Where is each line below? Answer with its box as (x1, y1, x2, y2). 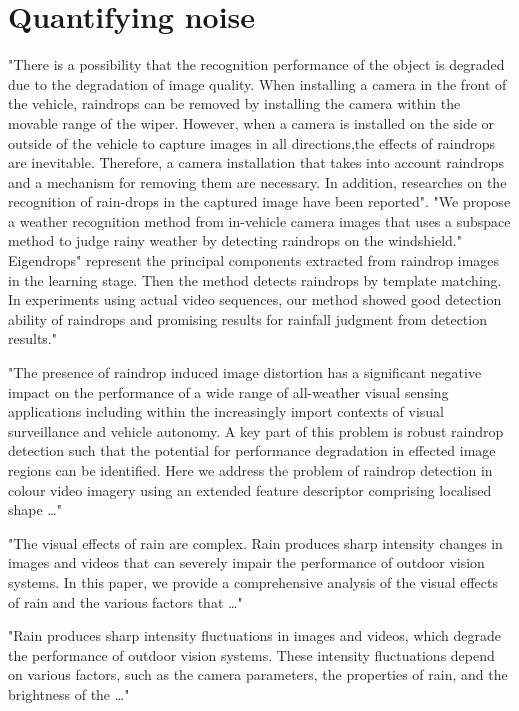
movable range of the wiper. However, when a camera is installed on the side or (8, 112, 495, 133)
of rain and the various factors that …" (8, 591, 243, 612)
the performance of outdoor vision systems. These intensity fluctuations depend (8, 644, 495, 665)
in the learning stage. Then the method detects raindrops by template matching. (8, 269, 502, 290)
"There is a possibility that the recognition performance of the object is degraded (8, 54, 505, 75)
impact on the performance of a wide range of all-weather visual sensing (8, 381, 449, 402)
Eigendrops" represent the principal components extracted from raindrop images (8, 250, 500, 271)
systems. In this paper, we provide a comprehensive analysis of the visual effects (8, 571, 498, 592)
